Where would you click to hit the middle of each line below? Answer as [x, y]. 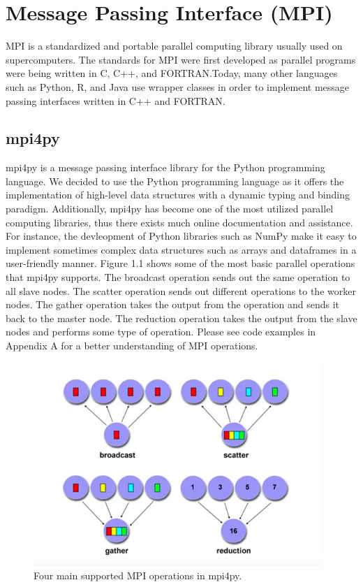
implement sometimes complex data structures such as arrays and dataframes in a [181, 249]
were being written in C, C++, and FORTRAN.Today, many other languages [172, 73]
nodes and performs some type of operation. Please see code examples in [161, 332]
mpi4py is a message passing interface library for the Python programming [165, 167]
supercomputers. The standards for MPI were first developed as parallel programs [181, 59]
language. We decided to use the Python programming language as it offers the [175, 181]
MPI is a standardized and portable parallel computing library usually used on [174, 46]
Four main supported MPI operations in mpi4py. [138, 575]
